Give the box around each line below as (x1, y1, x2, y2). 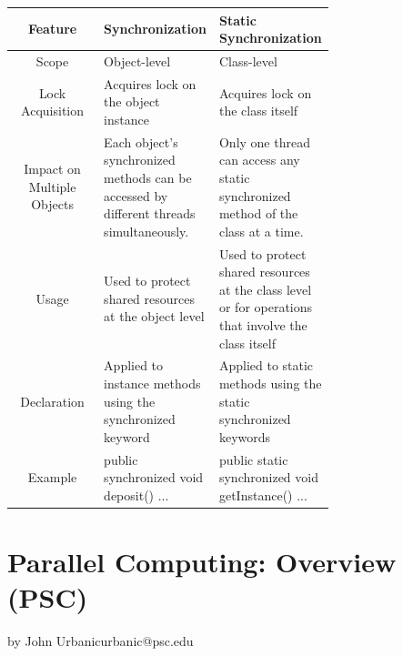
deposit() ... (104, 485, 169, 504)
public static (218, 449, 288, 469)
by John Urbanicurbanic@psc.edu (7, 631, 194, 651)
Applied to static (218, 356, 314, 375)
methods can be (104, 168, 192, 187)
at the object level (104, 307, 205, 326)
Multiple (28, 177, 76, 196)
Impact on (24, 159, 81, 178)
